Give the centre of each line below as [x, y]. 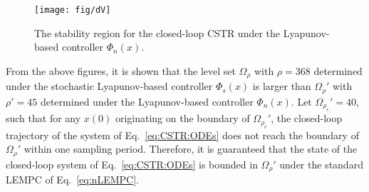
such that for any [43, 118]
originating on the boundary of [182, 118]
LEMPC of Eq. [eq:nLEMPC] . [72, 180]
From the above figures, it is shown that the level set [121, 70]
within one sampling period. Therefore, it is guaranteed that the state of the [191, 149]
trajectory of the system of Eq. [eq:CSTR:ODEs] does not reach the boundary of [182, 135]
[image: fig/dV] [73, 10]
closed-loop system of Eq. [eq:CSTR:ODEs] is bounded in [132, 164]
